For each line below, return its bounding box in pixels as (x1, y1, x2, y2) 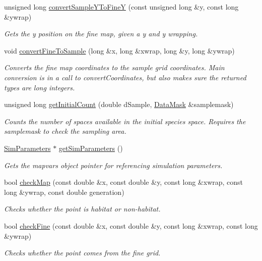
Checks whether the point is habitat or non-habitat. (4, 203, 161, 214)
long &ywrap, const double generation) (4, 186, 124, 197)
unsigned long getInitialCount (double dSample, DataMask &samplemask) (4, 99, 234, 110)
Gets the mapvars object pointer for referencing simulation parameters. (4, 160, 223, 170)
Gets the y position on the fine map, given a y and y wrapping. (4, 28, 198, 39)
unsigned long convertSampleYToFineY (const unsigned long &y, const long (4, 2, 239, 12)
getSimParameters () (58, 142, 123, 153)
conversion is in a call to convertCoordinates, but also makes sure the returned (4, 72, 246, 82)
